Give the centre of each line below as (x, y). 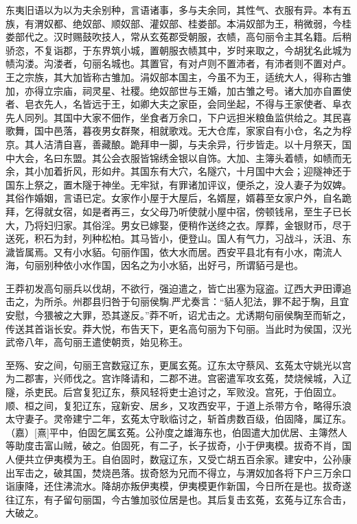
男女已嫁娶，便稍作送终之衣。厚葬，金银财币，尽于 (236, 225)
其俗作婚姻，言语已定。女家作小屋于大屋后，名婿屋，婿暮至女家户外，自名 (174, 198)
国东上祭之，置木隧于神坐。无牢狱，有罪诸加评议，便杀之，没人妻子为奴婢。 (178, 184)
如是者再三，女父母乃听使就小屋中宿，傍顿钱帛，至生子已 (212, 211)
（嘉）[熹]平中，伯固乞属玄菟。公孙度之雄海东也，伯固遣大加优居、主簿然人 (176, 432)
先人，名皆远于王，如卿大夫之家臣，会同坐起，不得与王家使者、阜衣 (197, 104)
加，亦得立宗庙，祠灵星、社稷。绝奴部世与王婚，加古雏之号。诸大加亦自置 (174, 90)
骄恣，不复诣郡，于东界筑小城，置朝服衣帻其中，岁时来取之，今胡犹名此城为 (178, 50)
